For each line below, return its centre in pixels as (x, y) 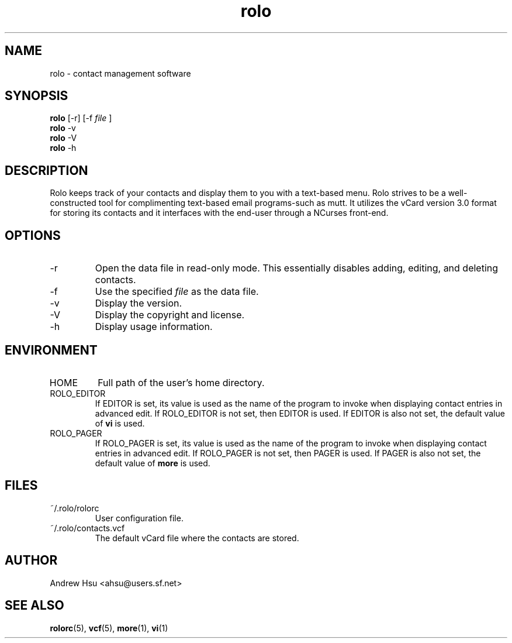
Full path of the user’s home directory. (181, 382)
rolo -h (63, 148)
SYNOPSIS (37, 96)
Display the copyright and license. (170, 315)
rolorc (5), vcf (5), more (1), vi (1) (109, 628)
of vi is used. (120, 423)
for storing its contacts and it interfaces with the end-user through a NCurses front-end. (219, 213)
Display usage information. (154, 327)
